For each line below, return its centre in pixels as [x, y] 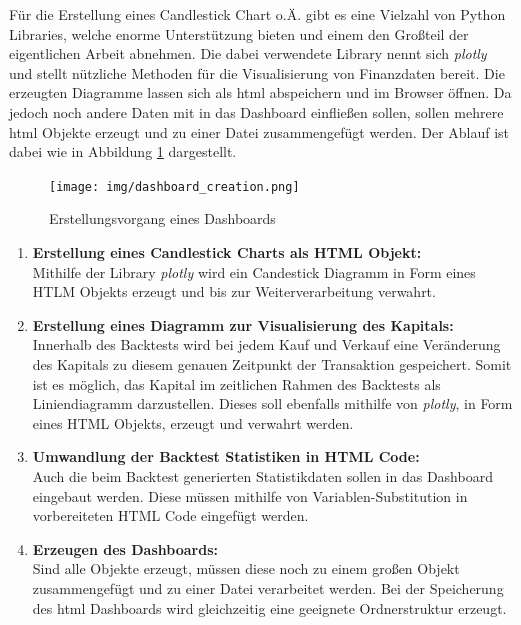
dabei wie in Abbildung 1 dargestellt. [123, 151]
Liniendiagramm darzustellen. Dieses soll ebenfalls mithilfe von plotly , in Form [272, 403]
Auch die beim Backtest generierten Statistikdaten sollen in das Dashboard [262, 475]
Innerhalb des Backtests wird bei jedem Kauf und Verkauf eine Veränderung [266, 344]
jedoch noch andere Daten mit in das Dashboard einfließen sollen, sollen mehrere [256, 111]
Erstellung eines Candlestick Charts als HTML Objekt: [227, 252]
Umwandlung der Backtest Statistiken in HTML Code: [226, 456]
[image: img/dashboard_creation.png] [174, 186]
